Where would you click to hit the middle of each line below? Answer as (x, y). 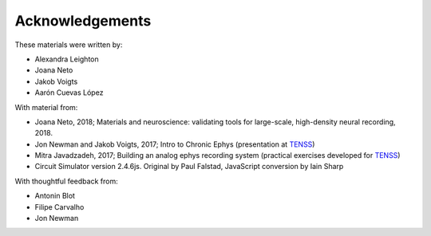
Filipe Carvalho (59, 206)
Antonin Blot (55, 196)
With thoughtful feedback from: (67, 181)
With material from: (46, 107)
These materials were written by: (69, 45)
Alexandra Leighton (67, 59)
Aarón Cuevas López (69, 92)
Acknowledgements (83, 21)
